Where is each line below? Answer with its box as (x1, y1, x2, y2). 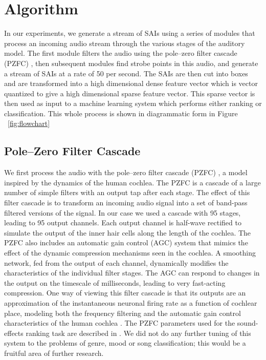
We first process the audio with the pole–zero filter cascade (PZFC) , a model (4, 167, 248, 178)
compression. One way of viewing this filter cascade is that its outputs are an (4, 287, 246, 298)
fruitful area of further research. (4, 347, 104, 358)
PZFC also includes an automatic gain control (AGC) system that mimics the (4, 237, 248, 248)
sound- (237, 317, 258, 328)
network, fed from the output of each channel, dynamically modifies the (4, 257, 229, 268)
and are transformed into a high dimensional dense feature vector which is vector (4, 78, 258, 89)
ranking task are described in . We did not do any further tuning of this (26, 327, 251, 338)
